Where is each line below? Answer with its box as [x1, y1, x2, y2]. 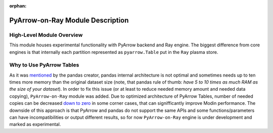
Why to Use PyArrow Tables [9, 61, 79, 69]
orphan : [9, 3, 27, 9]
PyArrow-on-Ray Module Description [9, 16, 129, 25]
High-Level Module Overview [9, 31, 83, 38]
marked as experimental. [9, 121, 61, 127]
